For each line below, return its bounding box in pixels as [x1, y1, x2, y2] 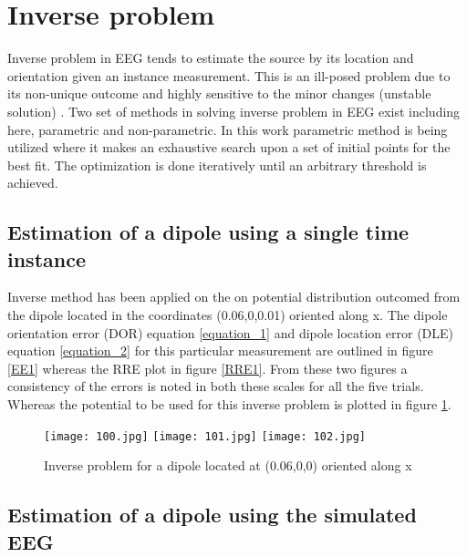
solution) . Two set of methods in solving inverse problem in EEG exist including [7, 101, 461, 120]
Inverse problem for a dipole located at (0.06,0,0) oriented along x [44, 456, 412, 475]
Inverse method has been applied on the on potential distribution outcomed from [7, 287, 461, 306]
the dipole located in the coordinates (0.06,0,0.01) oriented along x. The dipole [7, 305, 448, 325]
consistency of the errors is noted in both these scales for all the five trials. [7, 376, 424, 396]
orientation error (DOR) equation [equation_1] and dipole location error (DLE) [7, 323, 454, 342]
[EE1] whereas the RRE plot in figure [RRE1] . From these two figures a [7, 358, 408, 377]
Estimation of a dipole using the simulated [7, 500, 417, 529]
